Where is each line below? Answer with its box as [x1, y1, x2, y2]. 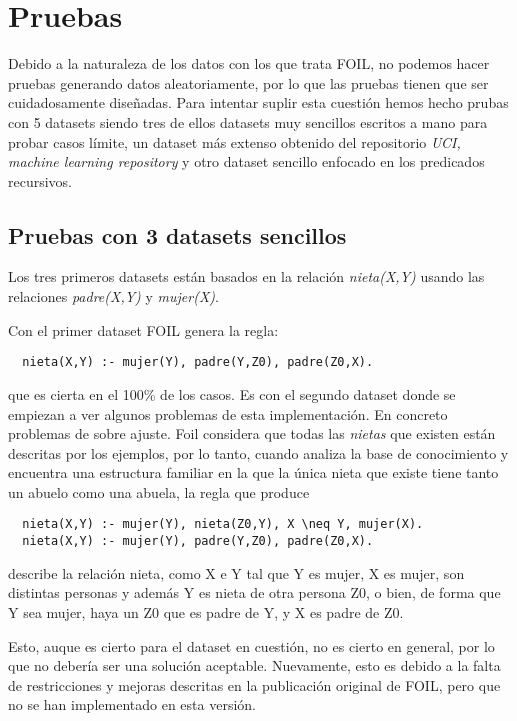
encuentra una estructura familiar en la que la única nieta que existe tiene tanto [8, 462, 499, 483]
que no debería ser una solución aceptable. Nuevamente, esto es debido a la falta [8, 655, 501, 676]
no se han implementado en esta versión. [8, 694, 256, 715]
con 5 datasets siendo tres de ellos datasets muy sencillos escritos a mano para [8, 111, 488, 132]
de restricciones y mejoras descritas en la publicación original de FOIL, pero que [8, 674, 501, 695]
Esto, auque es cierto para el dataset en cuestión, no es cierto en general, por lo [8, 635, 495, 656]
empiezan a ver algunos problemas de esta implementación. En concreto [8, 403, 448, 424]
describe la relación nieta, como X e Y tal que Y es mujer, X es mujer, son [8, 562, 465, 583]
